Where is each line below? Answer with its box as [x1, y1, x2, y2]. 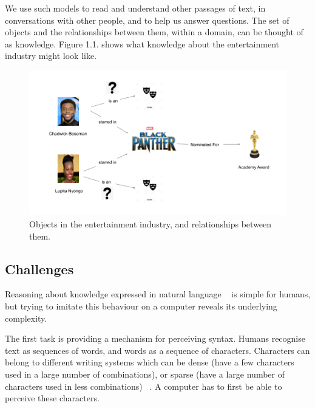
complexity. [5, 311, 47, 324]
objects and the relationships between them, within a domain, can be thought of [5, 26, 303, 38]
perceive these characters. [5, 392, 100, 404]
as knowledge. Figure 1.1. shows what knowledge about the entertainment [5, 37, 279, 50]
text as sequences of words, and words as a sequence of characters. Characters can [5, 344, 310, 356]
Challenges [5, 259, 74, 278]
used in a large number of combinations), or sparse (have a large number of [5, 368, 285, 381]
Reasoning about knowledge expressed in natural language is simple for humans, [5, 288, 311, 300]
